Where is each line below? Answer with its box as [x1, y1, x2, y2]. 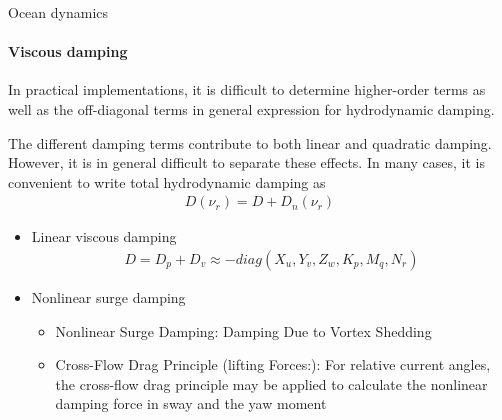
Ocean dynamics [8, 2, 109, 22]
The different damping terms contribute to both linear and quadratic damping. [8, 132, 492, 153]
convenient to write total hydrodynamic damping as [8, 171, 326, 192]
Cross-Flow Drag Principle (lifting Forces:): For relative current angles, [55, 354, 491, 375]
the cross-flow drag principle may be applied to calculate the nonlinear [55, 373, 488, 394]
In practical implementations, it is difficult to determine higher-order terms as [8, 79, 486, 100]
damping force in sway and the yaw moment [55, 393, 327, 414]
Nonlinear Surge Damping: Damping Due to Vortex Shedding [55, 320, 432, 341]
